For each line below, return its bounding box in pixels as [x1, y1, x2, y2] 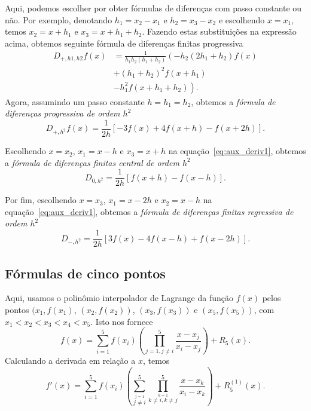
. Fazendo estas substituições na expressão [142, 25, 297, 38]
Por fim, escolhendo [5, 194, 77, 206]
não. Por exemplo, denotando [5, 13, 112, 26]
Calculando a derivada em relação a [5, 354, 136, 366]
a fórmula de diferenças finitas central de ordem [5, 156, 179, 168]
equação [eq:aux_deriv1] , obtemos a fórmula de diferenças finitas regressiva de [5, 205, 294, 217]
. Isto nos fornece [90, 315, 153, 327]
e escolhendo [218, 13, 265, 26]
